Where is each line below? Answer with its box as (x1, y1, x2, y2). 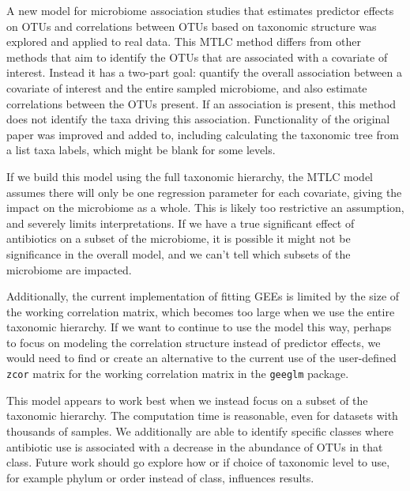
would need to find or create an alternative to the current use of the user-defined (6, 349, 397, 366)
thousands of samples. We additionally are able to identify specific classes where (6, 422, 393, 439)
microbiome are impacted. (6, 261, 132, 278)
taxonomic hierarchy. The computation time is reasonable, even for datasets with (6, 407, 398, 424)
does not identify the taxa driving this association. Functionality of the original (6, 111, 390, 127)
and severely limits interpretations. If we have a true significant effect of (6, 214, 355, 231)
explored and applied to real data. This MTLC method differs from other (6, 33, 361, 50)
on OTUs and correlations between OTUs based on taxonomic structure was (6, 17, 377, 34)
